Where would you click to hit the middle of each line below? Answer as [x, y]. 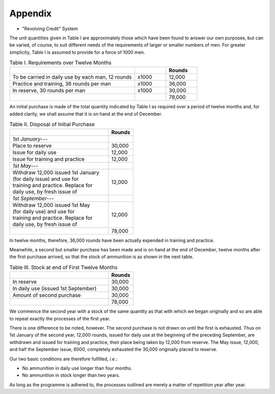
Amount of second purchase [47, 295]
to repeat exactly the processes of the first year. [60, 318]
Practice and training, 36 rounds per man [62, 84]
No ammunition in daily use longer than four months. [77, 368]
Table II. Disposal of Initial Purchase [52, 124]
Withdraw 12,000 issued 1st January [56, 172]
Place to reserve [32, 146]
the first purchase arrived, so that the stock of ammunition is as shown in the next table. [102, 257]
